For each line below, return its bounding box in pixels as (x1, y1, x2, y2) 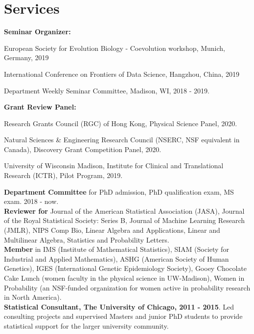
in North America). (4, 292, 62, 302)
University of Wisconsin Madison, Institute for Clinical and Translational (4, 160, 224, 171)
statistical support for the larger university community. (4, 320, 169, 331)
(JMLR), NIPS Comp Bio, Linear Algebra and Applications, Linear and (4, 225, 220, 235)
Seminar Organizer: (4, 26, 71, 37)
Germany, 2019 (4, 52, 49, 63)
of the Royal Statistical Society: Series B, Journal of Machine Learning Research (4, 215, 245, 225)
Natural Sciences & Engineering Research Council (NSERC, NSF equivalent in (4, 134, 240, 145)
